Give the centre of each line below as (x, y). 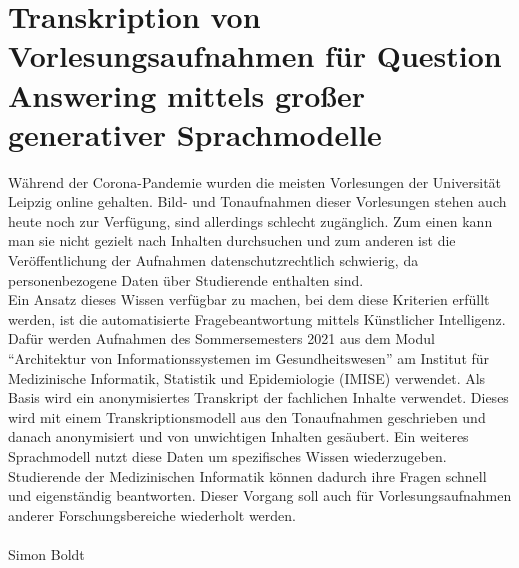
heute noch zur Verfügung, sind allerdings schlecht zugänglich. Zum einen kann (250, 220)
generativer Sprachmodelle (195, 133)
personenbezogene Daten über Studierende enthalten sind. (186, 279)
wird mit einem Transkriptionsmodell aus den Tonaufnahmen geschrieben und (247, 416)
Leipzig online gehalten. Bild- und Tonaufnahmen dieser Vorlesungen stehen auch (257, 201)
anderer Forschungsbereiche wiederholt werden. (152, 514)
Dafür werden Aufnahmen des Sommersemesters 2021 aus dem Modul (221, 338)
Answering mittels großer (187, 94)
